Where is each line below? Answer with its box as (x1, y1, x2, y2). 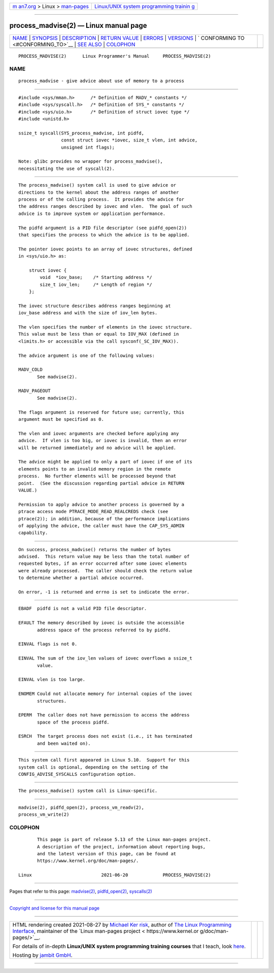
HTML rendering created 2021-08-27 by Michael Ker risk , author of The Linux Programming (12, 921, 232, 928)
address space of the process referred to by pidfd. (37, 627, 171, 633)
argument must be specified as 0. (18, 416, 104, 422)
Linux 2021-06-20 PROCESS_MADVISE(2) (18, 872, 211, 878)
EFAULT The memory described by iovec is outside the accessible (18, 620, 185, 626)
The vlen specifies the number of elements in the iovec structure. (18, 324, 192, 330)
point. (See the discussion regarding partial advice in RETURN (18, 480, 185, 486)
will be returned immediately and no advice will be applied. (18, 445, 177, 451)
